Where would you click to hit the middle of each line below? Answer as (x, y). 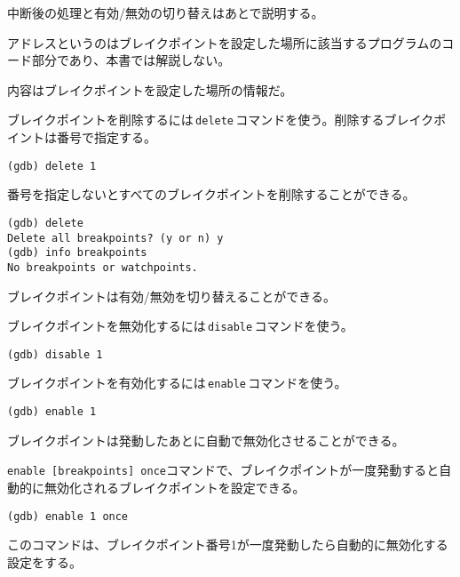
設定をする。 (44, 561)
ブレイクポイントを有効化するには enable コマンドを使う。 (177, 383)
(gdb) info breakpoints (77, 253)
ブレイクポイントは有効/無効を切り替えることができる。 (172, 296)
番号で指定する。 (106, 137)
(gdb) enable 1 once (68, 516)
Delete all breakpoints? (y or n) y (115, 238)
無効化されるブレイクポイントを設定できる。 (174, 487)
